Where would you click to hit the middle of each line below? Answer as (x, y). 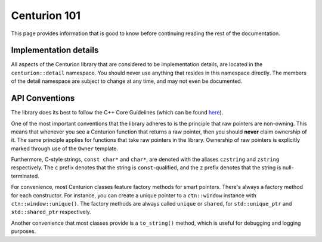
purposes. (24, 231)
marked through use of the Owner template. (65, 148)
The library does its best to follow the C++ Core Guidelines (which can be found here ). (117, 113)
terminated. (25, 176)
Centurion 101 (46, 15)
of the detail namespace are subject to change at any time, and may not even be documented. (127, 81)
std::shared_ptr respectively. (51, 212)
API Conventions (43, 98)
